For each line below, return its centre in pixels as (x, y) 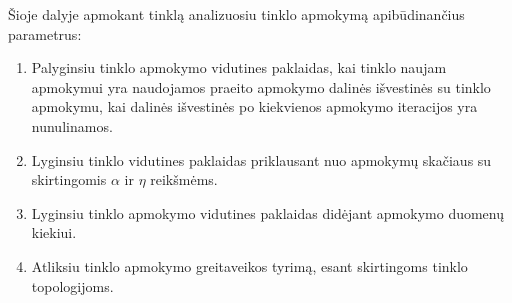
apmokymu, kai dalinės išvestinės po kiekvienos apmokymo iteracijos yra (254, 106)
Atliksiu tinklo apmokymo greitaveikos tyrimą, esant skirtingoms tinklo (249, 265)
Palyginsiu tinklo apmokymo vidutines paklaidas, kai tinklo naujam (239, 67)
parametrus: (45, 33)
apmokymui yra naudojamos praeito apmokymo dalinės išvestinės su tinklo (261, 86)
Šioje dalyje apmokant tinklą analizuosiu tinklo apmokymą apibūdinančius (236, 14)
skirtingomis (69, 179)
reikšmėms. (184, 179)
